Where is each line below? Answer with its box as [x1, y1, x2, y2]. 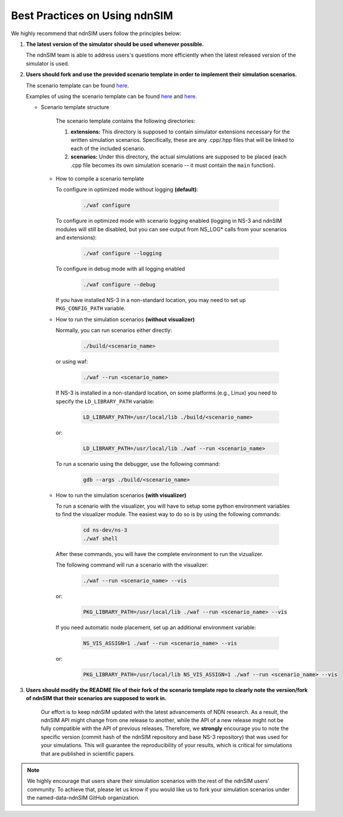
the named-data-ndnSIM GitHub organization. [27, 794, 140, 802]
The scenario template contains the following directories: [55, 117, 196, 125]
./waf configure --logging [83, 250, 162, 257]
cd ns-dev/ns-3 [83, 527, 127, 533]
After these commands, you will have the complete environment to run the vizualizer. [55, 550, 264, 557]
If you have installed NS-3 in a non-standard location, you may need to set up [55, 297, 247, 304]
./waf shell [83, 535, 119, 542]
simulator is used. [26, 60, 70, 67]
